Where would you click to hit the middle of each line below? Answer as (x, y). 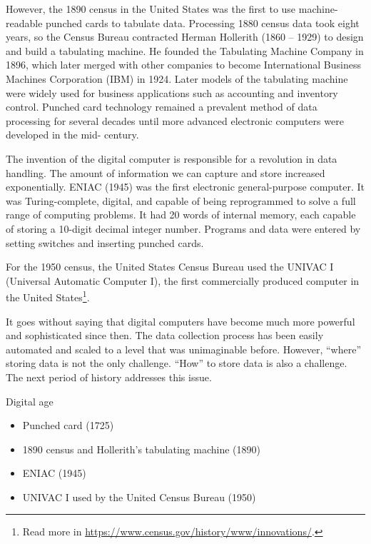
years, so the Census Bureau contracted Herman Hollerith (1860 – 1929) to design (185, 37)
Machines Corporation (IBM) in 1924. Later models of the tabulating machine (177, 78)
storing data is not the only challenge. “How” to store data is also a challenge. (177, 363)
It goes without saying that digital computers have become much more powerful (181, 321)
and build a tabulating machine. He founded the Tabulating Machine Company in (185, 50)
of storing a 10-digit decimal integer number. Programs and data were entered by (183, 228)
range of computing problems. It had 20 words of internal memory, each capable (181, 215)
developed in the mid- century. (72, 135)
